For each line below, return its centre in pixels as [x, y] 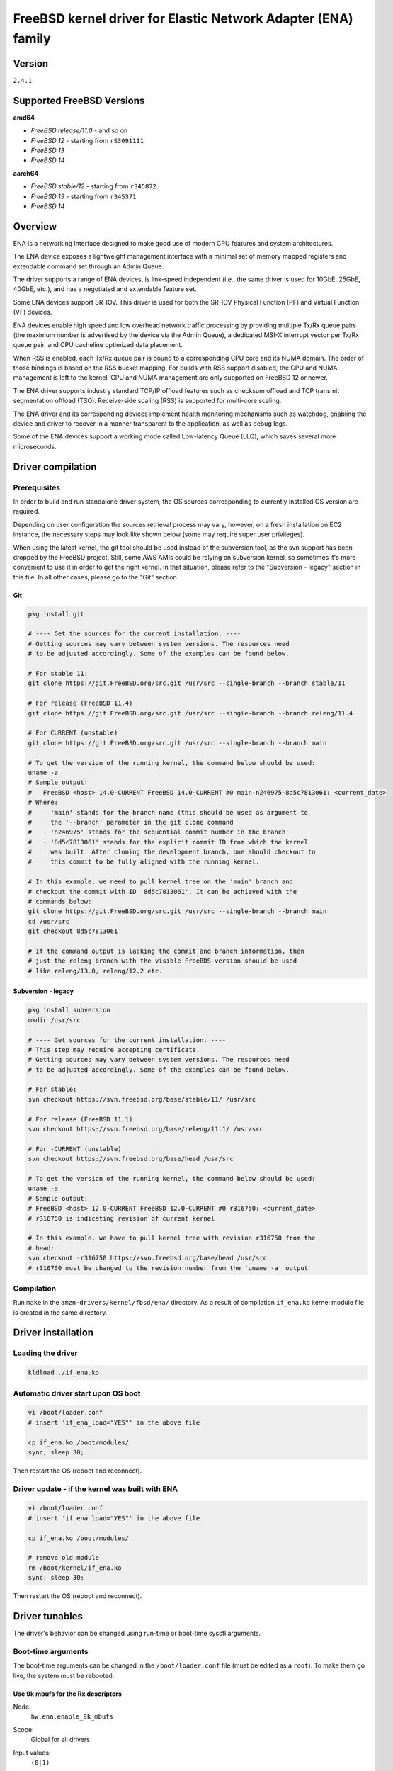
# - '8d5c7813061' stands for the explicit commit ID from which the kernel [168, 842]
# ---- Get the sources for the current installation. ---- [135, 634]
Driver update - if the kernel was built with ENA [96, 1489]
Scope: [24, 1729]
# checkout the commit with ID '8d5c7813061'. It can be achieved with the [163, 892]
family [32, 38]
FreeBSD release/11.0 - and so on [79, 130]
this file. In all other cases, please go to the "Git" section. [96, 577]
